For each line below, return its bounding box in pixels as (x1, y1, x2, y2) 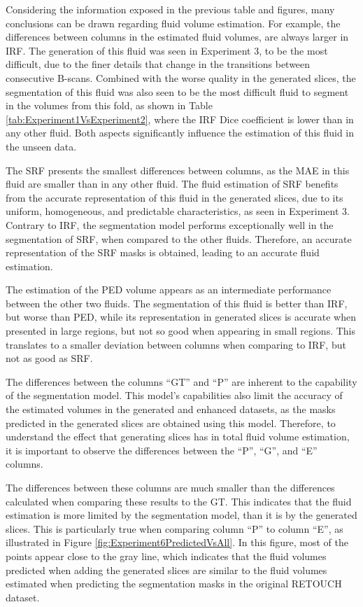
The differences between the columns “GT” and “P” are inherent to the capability (6, 374, 357, 389)
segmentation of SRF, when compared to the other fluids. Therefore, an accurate (6, 231, 352, 246)
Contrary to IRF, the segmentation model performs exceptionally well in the (6, 217, 334, 232)
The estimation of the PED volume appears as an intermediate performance (6, 282, 332, 297)
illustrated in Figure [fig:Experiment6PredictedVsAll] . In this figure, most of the (6, 535, 348, 550)
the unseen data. (6, 139, 77, 153)
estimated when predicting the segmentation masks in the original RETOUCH (6, 576, 342, 591)
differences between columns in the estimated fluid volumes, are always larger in (6, 29, 349, 44)
